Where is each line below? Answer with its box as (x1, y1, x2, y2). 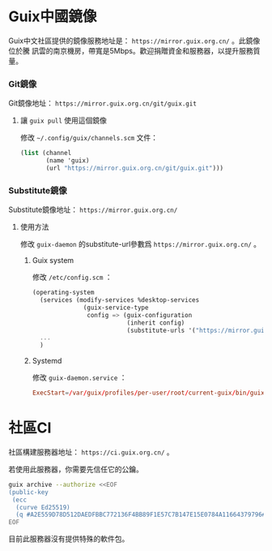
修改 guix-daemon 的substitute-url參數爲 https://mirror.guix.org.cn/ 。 (19, 239, 261, 249)
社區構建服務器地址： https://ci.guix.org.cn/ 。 (8, 447, 174, 457)
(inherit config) (126, 318, 185, 327)
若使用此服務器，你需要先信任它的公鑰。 (8, 464, 143, 474)
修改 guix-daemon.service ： (32, 372, 127, 382)
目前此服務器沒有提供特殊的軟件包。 (8, 534, 130, 544)
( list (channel (19, 149, 72, 157)
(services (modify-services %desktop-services (39, 296, 200, 304)
